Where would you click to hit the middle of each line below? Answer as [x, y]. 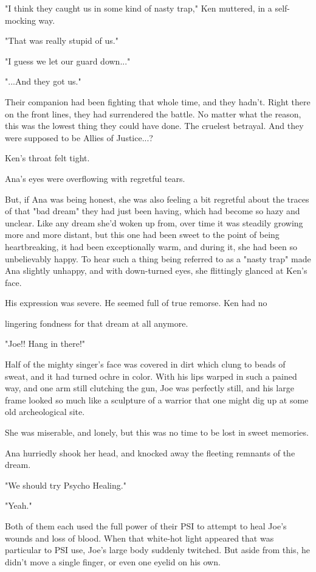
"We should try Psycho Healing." [66, 485]
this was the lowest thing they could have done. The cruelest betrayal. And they [154, 126]
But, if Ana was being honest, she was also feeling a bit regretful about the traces [157, 199]
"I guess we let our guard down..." [68, 61]
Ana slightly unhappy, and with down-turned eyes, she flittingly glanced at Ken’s [156, 270]
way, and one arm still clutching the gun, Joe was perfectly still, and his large [149, 388]
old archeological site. [45, 412]
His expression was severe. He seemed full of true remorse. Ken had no [136, 303]
